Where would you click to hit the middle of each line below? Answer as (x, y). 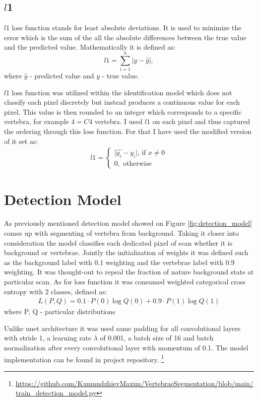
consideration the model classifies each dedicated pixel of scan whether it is (118, 242)
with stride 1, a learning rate (48, 338)
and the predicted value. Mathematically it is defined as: (90, 47)
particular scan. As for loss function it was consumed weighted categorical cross (125, 281)
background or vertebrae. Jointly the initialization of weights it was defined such (126, 252)
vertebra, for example (36, 121)
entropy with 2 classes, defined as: (56, 291)
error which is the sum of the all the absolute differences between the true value (125, 37)
